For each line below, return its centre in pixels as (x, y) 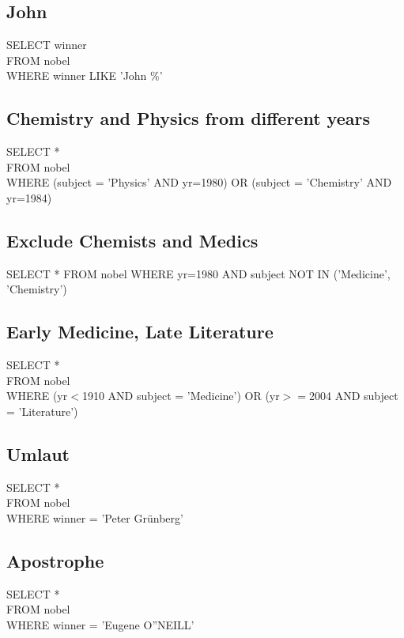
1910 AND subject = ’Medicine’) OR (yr (181, 396)
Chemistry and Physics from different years (188, 118)
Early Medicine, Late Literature (140, 332)
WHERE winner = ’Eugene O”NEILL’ (100, 624)
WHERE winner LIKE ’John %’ (85, 76)
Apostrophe (55, 560)
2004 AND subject (354, 396)
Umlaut (38, 453)
